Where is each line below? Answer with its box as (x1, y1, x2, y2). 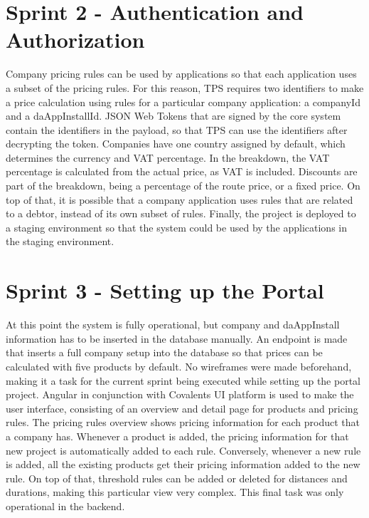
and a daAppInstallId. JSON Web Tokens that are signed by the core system (6, 108, 341, 123)
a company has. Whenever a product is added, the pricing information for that (6, 428, 349, 443)
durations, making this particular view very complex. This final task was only (6, 485, 344, 499)
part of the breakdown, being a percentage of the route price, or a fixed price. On (6, 178, 360, 193)
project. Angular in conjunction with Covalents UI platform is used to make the (6, 387, 354, 402)
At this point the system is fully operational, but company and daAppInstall (6, 317, 340, 332)
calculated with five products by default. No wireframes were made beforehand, (6, 358, 352, 373)
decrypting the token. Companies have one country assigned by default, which (6, 136, 346, 151)
